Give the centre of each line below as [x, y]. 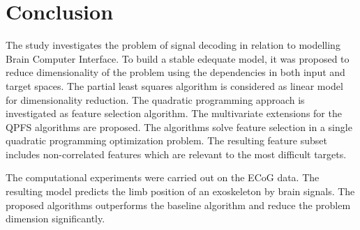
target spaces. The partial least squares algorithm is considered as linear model [174, 85]
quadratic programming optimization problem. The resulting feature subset [166, 140]
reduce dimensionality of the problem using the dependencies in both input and [175, 72]
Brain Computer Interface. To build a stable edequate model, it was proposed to [178, 58]
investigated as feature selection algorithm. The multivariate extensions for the [174, 113]
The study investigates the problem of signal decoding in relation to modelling [173, 45]
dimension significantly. [55, 219]
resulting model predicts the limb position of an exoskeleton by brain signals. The [180, 191]
